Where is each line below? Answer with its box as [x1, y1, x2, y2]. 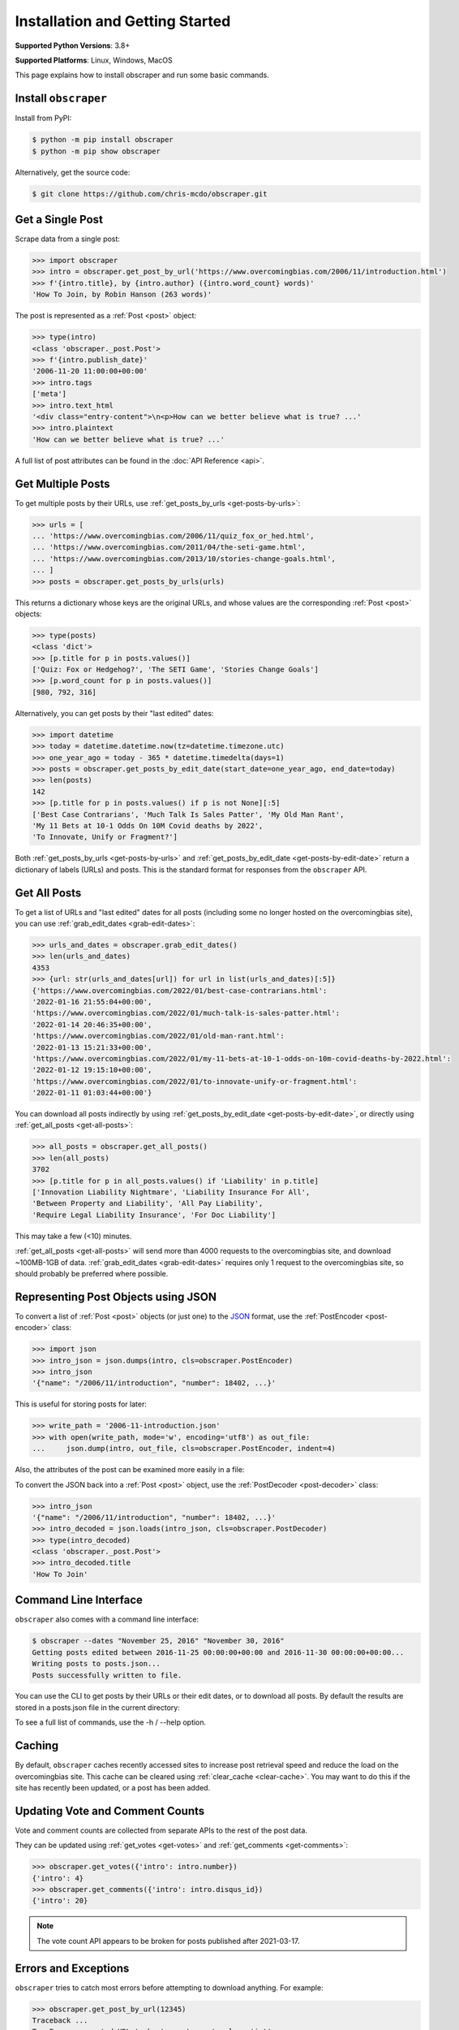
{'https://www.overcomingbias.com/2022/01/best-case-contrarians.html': [32, 986, 328, 995]
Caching [15, 1738, 59, 1753]
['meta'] [32, 390, 67, 399]
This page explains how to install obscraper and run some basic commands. [15, 70, 269, 80]
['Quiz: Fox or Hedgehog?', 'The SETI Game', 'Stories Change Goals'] [32, 665, 320, 674]
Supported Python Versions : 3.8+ [15, 41, 131, 50]
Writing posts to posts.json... [32, 1659, 161, 1669]
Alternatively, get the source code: [15, 167, 131, 177]
